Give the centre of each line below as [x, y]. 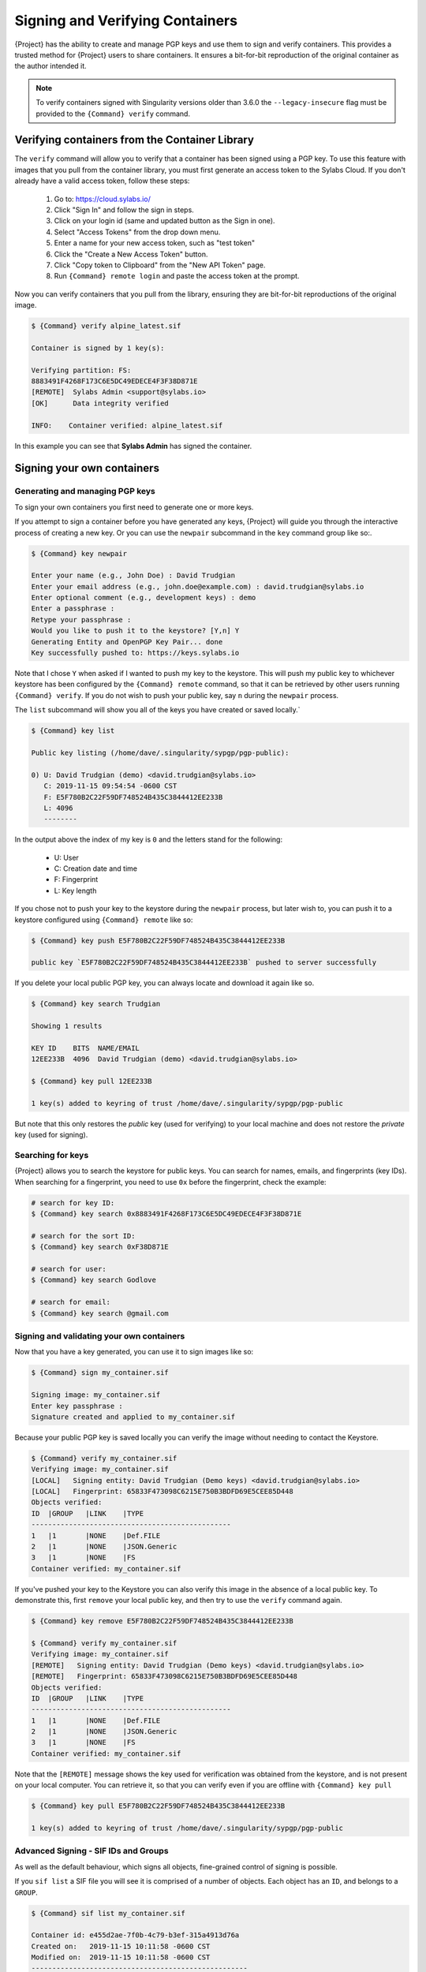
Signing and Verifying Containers [126, 21]
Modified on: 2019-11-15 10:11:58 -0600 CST [121, 1957]
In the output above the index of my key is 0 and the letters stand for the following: [149, 839]
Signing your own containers [87, 468]
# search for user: [69, 1269]
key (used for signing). [51, 1135]
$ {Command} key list [73, 731]
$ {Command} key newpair [79, 553]
